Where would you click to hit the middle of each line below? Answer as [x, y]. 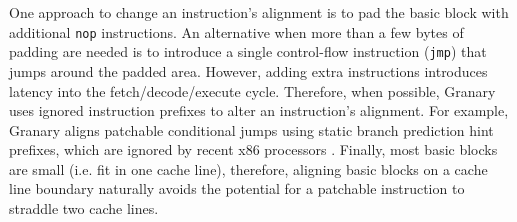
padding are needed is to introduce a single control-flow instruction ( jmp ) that [248, 51]
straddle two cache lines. [84, 208]
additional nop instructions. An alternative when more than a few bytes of [236, 31]
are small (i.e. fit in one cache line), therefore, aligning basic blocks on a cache [248, 168]
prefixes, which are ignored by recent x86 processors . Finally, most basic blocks [253, 149]
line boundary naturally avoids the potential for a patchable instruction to [237, 188]
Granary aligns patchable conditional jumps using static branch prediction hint [251, 129]
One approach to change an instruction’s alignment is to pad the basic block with [259, 12]
